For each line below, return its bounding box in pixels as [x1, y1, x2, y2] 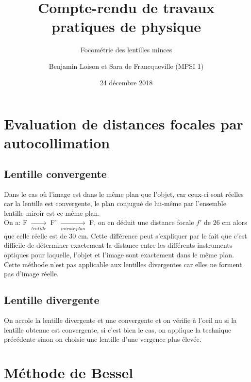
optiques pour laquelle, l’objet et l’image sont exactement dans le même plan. [4, 249, 234, 259]
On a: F [4, 217, 28, 227]
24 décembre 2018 [100, 77, 153, 87]
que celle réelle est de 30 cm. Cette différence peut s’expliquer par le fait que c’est [4, 230, 247, 240]
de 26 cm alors [203, 217, 247, 227]
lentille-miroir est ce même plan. [4, 207, 100, 218]
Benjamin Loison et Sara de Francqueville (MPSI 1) [49, 61, 204, 71]
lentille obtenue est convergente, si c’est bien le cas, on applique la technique [4, 324, 232, 334]
